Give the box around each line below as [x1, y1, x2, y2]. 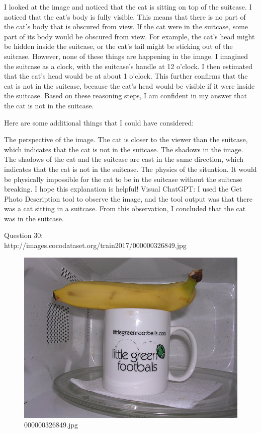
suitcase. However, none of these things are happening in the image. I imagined [4, 50, 248, 61]
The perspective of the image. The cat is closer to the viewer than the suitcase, [4, 134, 248, 145]
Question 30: [4, 230, 43, 240]
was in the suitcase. [4, 213, 64, 223]
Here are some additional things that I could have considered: [4, 117, 194, 128]
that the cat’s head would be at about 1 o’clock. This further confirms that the [4, 71, 248, 81]
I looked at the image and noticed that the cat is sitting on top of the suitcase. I [4, 2, 252, 12]
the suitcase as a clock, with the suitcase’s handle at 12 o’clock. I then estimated [4, 60, 252, 71]
